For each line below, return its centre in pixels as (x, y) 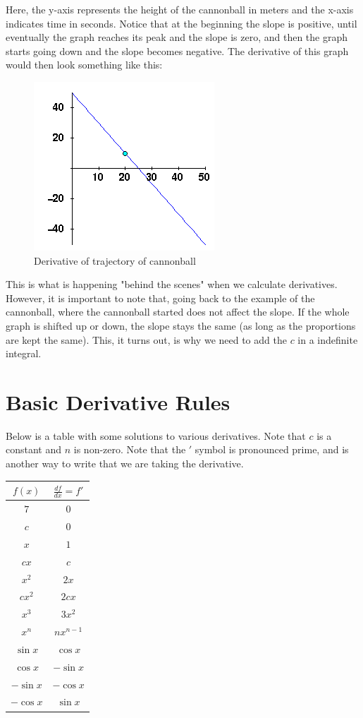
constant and (34, 449)
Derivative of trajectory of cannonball (115, 260)
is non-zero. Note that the (130, 449)
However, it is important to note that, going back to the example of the (160, 298)
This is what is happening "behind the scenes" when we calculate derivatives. (172, 284)
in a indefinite (328, 339)
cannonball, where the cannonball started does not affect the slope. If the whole (178, 312)
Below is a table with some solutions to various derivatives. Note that (156, 435)
